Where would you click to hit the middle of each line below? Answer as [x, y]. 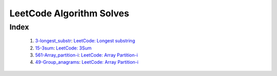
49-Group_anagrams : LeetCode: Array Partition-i [87, 62]
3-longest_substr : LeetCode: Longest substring [85, 41]
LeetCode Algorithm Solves [69, 13]
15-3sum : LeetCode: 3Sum [63, 48]
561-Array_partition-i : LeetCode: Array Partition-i [86, 55]
